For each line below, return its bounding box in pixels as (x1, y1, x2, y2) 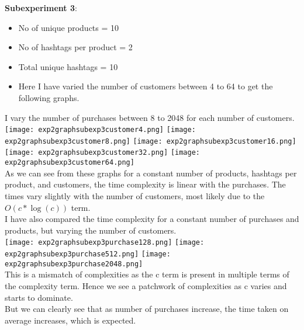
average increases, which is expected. (5, 314, 136, 326)
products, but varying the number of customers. (5, 224, 177, 236)
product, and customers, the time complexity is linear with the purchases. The (5, 178, 286, 190)
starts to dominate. (5, 291, 73, 303)
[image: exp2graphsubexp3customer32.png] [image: (5, 148, 200, 157)
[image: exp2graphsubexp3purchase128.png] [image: (5, 238, 205, 247)
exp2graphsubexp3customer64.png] (5, 158, 134, 167)
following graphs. (18, 91, 80, 103)
